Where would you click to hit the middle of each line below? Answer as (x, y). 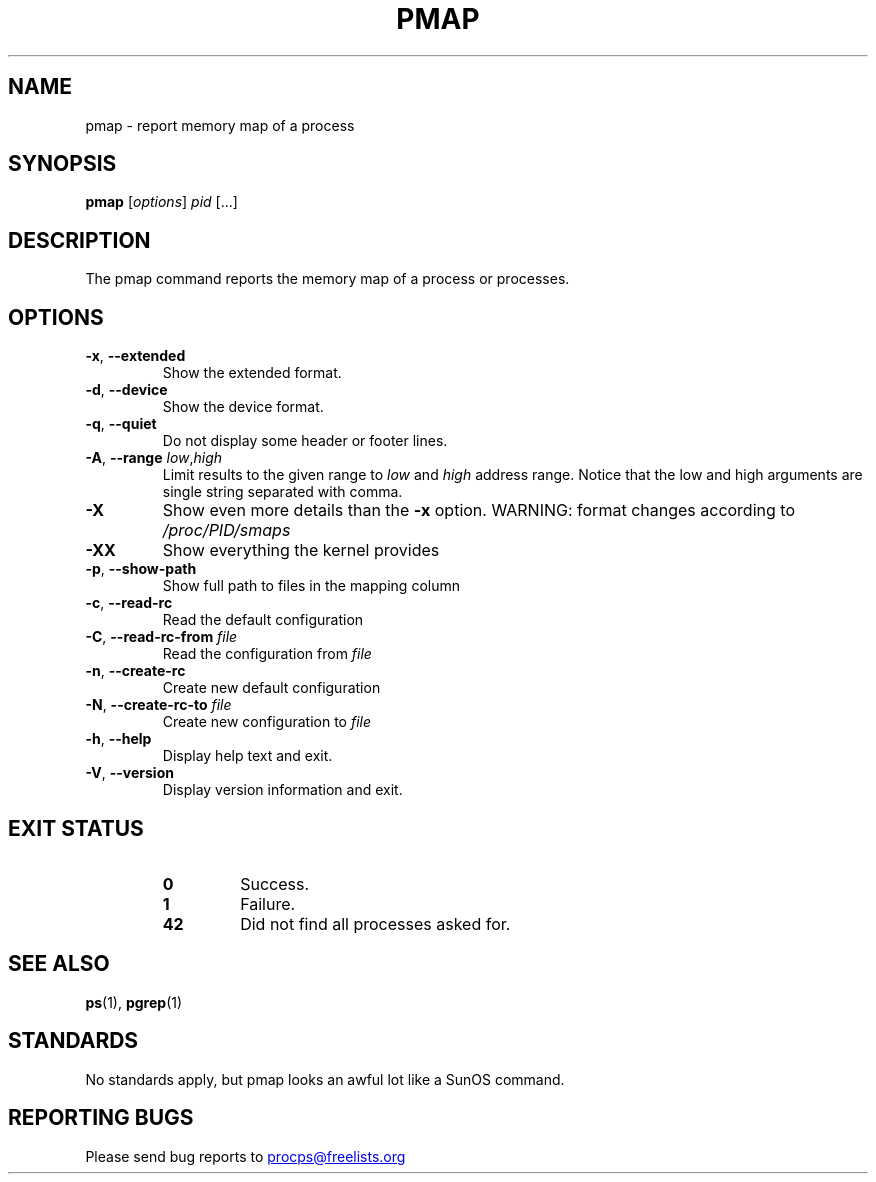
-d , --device (126, 390)
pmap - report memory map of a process (220, 125)
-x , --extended (135, 356)
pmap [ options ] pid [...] (161, 202)
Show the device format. (243, 407)
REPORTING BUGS (101, 1118)
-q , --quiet (121, 424)
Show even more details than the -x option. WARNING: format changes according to (478, 510)
